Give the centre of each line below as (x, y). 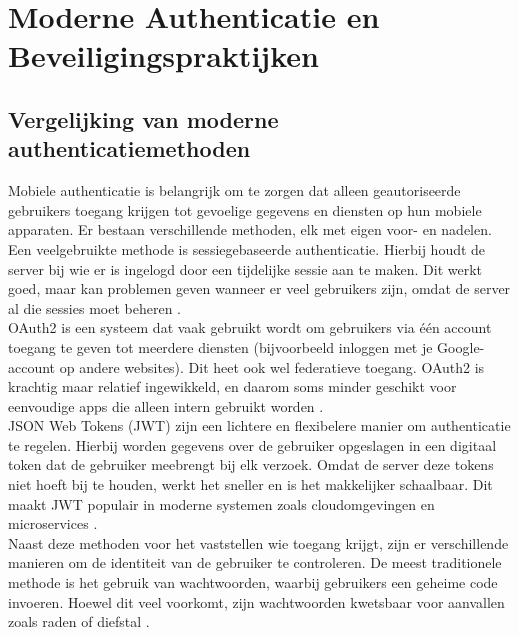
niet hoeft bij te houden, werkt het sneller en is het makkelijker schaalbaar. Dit (250, 484)
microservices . (53, 523)
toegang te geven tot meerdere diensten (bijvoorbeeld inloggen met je (220, 346)
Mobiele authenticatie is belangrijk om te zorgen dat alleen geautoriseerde (234, 190)
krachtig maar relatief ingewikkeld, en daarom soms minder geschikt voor (232, 386)
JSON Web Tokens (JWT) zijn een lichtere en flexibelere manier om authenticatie (259, 425)
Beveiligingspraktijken (163, 55)
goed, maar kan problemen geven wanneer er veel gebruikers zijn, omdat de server (259, 288)
